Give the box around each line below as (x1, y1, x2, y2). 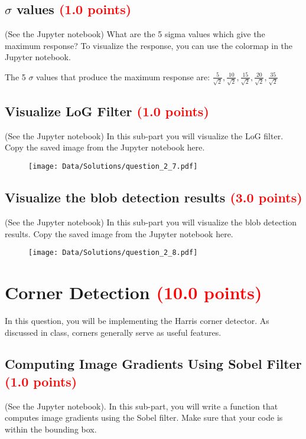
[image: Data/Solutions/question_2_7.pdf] (28, 162, 198, 171)
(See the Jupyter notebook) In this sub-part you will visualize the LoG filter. (5, 129, 284, 142)
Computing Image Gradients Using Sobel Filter (5, 355, 302, 373)
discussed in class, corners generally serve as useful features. (5, 326, 222, 338)
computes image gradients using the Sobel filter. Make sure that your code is (5, 411, 283, 424)
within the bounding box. (5, 422, 97, 435)
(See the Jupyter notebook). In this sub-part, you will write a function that (5, 399, 278, 412)
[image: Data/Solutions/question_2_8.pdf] (28, 248, 198, 257)
